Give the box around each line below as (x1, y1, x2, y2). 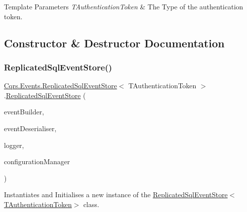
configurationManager (4, 156, 70, 167)
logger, (4, 140, 24, 150)
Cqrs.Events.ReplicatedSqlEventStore (4, 80, 117, 91)
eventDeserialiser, (4, 123, 57, 133)
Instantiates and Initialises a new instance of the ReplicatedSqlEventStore (4, 189, 228, 200)
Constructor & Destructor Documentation (4, 35, 225, 50)
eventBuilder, (4, 106, 44, 117)
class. (83, 199, 99, 209)
